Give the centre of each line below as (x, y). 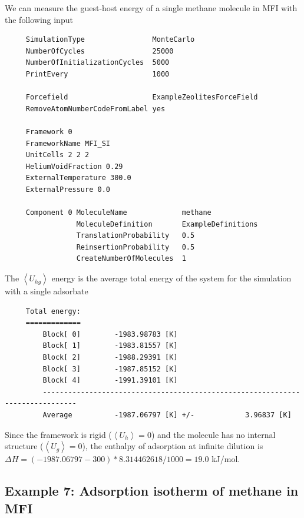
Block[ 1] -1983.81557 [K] (110, 346)
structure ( (24, 446)
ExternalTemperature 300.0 (78, 178)
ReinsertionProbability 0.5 (136, 247)
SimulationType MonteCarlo (110, 40)
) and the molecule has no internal (213, 434)
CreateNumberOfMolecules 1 (131, 259)
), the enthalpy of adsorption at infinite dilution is (173, 446)
